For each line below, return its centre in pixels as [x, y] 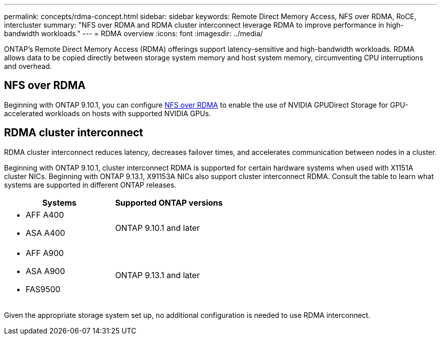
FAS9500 [43, 289]
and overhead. [28, 66]
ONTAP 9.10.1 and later [157, 228]
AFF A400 [45, 215]
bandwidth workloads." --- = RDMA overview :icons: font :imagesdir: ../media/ [134, 33]
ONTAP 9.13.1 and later [157, 275]
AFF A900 [45, 253]
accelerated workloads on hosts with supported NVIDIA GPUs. [107, 113]
